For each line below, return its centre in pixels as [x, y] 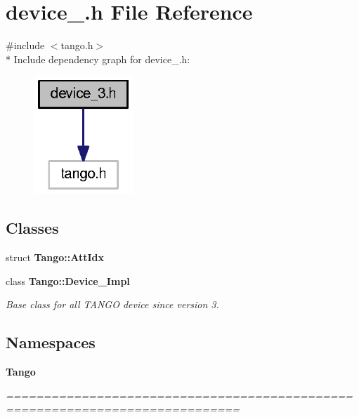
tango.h [77, 45]
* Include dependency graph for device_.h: [98, 59]
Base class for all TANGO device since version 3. [112, 304]
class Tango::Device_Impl [68, 280]
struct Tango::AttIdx [55, 257]
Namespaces [51, 342]
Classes [32, 228]
